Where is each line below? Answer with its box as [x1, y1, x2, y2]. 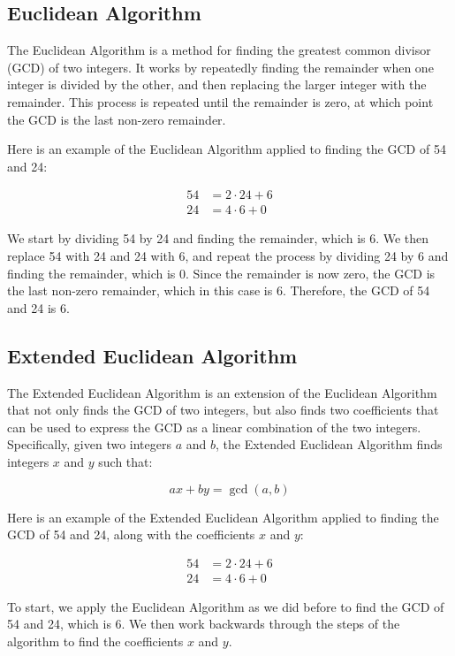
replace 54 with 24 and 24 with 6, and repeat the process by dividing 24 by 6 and [7, 247, 449, 265]
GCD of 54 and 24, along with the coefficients [7, 525, 255, 544]
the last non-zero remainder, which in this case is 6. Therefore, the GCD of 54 [7, 281, 430, 300]
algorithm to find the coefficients [7, 632, 184, 650]
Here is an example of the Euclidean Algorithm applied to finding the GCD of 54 [7, 140, 446, 158]
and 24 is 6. [7, 298, 70, 317]
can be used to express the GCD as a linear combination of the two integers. [7, 417, 421, 436]
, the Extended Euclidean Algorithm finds [216, 435, 443, 454]
